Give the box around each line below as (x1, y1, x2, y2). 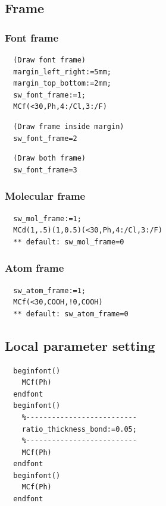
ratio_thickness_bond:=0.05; (21, 425, 137, 433)
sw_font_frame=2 (13, 134, 77, 143)
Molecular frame (5, 188, 86, 203)
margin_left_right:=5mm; (13, 67, 111, 76)
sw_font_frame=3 (13, 165, 77, 174)
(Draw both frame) (13, 154, 86, 163)
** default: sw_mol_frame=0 (13, 237, 124, 246)
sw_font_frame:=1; (13, 90, 86, 99)
